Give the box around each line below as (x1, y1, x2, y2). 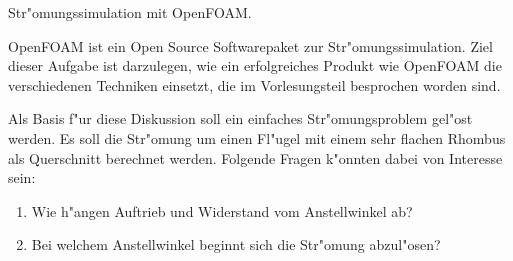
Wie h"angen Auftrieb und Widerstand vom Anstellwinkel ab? (31, 200, 413, 221)
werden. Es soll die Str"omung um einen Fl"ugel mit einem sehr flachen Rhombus (8, 127, 506, 148)
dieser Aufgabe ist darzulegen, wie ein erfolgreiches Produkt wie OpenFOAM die (8, 55, 502, 76)
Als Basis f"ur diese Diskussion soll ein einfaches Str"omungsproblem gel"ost (8, 108, 473, 129)
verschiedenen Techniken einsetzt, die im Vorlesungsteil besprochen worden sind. (8, 74, 501, 95)
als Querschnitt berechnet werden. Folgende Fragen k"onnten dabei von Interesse (8, 147, 503, 168)
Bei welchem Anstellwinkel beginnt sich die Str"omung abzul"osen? (31, 234, 441, 255)
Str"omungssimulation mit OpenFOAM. (8, 2, 252, 22)
